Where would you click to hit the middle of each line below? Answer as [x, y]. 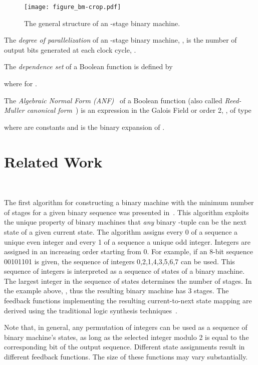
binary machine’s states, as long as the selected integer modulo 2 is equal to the [126, 337]
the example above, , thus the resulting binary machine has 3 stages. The [116, 291]
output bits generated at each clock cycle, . [70, 49]
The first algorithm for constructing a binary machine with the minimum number [129, 202]
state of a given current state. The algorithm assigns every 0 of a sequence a [121, 231]
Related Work [53, 161]
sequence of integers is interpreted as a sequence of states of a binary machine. [124, 271]
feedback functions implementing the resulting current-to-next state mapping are [128, 301]
